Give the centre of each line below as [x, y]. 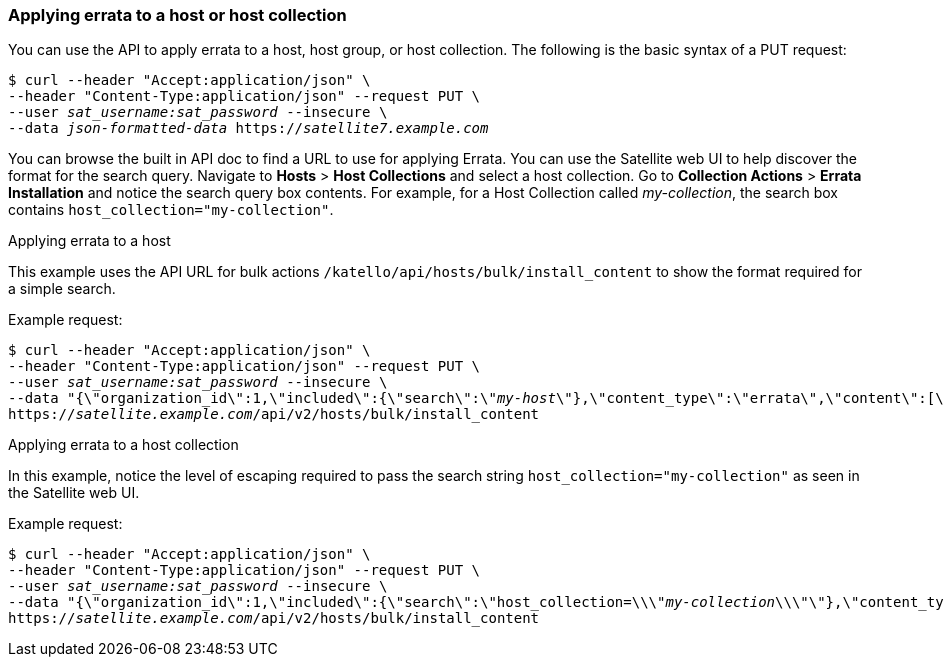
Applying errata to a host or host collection [177, 15]
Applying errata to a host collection [123, 445]
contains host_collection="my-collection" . [171, 210]
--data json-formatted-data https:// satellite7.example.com [248, 128]
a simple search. [62, 289]
